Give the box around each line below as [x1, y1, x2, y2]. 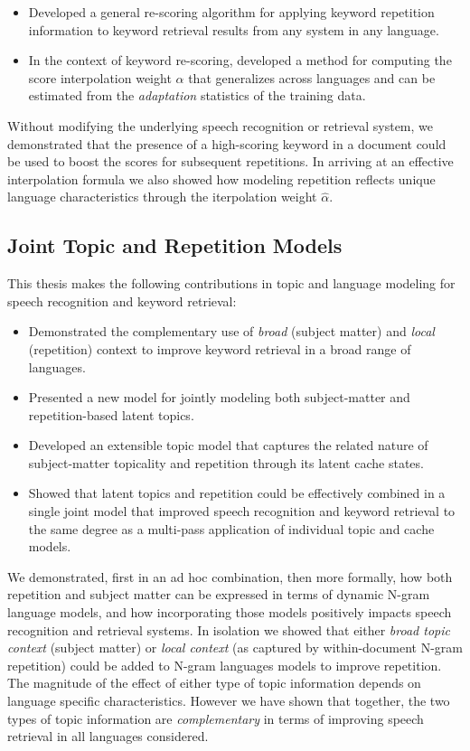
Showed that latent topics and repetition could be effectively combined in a [28, 483, 446, 502]
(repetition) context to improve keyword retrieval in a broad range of [28, 339, 411, 358]
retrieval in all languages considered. [7, 727, 209, 746]
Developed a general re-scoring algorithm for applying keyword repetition [28, 3, 435, 21]
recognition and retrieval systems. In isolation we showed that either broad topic [7, 620, 450, 639]
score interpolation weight [28, 68, 172, 87]
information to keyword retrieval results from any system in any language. [28, 20, 439, 39]
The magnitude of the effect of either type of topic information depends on [7, 673, 421, 692]
